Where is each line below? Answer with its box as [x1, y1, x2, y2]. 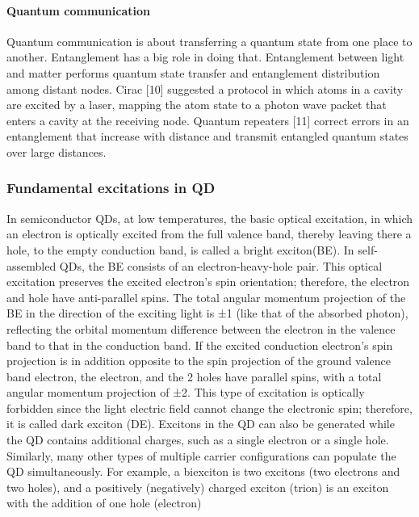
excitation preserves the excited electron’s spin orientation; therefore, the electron [6, 273, 410, 290]
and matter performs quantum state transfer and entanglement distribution [6, 64, 380, 81]
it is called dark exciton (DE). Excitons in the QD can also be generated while [6, 415, 395, 432]
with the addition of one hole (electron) [6, 494, 202, 511]
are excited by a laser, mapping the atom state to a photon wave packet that [6, 96, 387, 113]
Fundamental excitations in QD [6, 178, 216, 198]
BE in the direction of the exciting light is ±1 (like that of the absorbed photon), [6, 305, 409, 322]
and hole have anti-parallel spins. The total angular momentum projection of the [6, 288, 406, 305]
